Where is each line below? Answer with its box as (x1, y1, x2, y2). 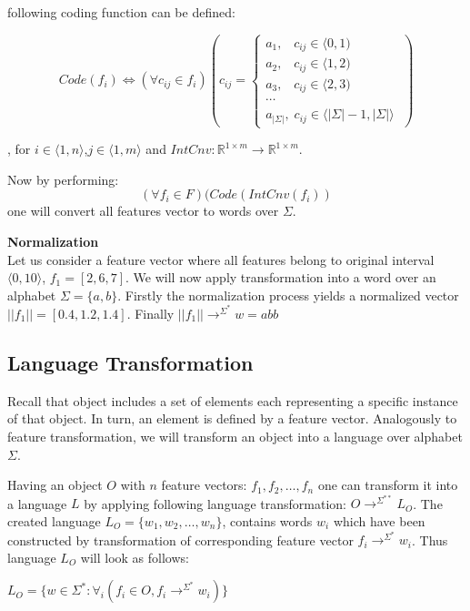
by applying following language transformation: (84, 494, 346, 513)
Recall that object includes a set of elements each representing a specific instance (7, 391, 458, 410)
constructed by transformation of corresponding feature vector (7, 530, 354, 549)
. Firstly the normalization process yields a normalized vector (117, 285, 459, 304)
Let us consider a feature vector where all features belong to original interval (7, 249, 435, 269)
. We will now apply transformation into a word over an (125, 268, 436, 287)
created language (7, 511, 101, 530)
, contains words (222, 511, 313, 530)
